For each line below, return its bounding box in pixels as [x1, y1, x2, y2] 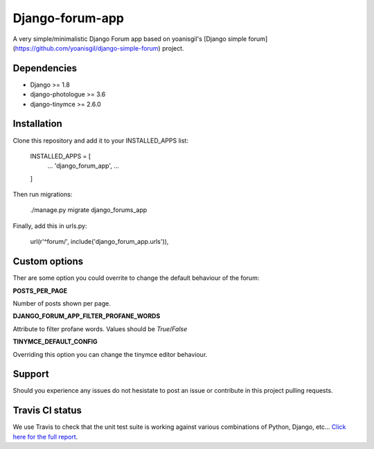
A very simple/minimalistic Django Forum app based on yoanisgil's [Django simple [12, 35, 247, 43]
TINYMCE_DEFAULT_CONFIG [12, 337, 98, 346]
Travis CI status [12, 405, 82, 416]
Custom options [12, 256, 84, 267]
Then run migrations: [12, 191, 73, 199]
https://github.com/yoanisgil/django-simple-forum [15, 44, 159, 52]
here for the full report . [12, 432, 78, 441]
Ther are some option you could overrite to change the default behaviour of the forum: [12, 274, 260, 282]
